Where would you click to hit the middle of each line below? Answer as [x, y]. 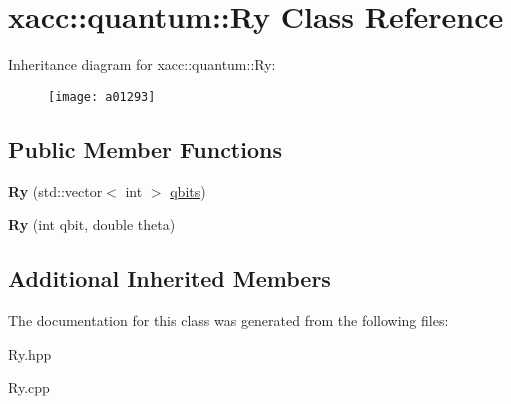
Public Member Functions [145, 148]
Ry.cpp [29, 387]
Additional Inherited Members [169, 278]
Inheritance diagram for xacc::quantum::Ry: [142, 64]
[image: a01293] [102, 96]
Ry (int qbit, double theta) [92, 224]
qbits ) [188, 190]
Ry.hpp [30, 353]
